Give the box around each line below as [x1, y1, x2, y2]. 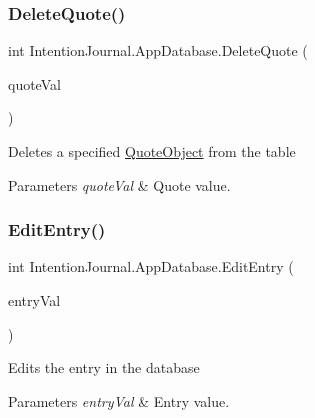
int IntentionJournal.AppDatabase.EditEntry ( [8, 256, 294, 277]
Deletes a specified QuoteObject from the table [8, 141, 296, 161]
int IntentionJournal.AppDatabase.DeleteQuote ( [8, 40, 308, 61]
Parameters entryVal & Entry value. [8, 390, 230, 411]
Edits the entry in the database [8, 357, 200, 378]
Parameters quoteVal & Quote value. [8, 174, 231, 195]
